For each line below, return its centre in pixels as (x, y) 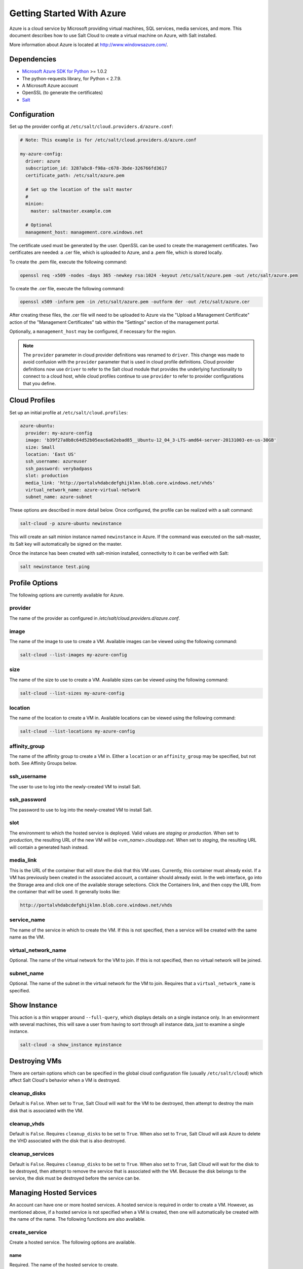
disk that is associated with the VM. (46, 1110)
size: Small (40, 447)
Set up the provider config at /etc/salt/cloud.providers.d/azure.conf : (91, 126)
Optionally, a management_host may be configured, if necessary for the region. (93, 331)
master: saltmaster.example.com (71, 211)
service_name (27, 920)
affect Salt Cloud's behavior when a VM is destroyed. (65, 1080)
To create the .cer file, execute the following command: (67, 288)
